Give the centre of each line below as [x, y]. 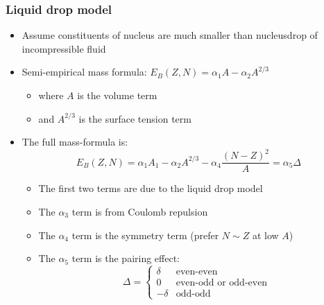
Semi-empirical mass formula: [84, 72]
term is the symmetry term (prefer [145, 235]
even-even [197, 271]
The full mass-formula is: [75, 142]
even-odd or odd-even [222, 283]
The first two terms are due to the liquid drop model [151, 188]
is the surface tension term [135, 118]
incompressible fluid [64, 48]
